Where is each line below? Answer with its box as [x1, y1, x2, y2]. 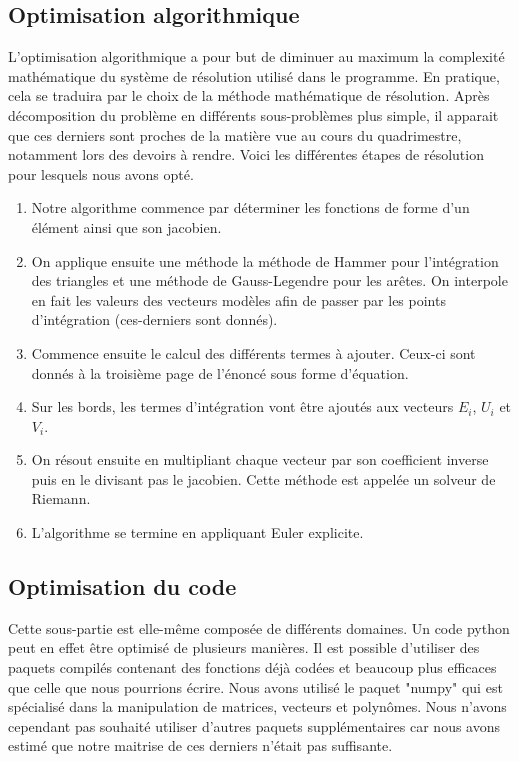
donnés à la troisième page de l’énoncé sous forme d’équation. [31, 362, 409, 383]
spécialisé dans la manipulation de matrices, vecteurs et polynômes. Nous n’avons [8, 696, 507, 717]
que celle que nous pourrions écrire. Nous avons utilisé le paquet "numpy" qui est [8, 676, 503, 697]
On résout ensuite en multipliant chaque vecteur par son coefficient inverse [31, 449, 489, 470]
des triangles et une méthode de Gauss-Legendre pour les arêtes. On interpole [31, 270, 508, 291]
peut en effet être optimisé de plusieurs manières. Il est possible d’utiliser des [8, 637, 480, 658]
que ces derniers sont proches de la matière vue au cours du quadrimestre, [8, 124, 462, 145]
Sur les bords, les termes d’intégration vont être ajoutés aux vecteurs [31, 396, 454, 417]
